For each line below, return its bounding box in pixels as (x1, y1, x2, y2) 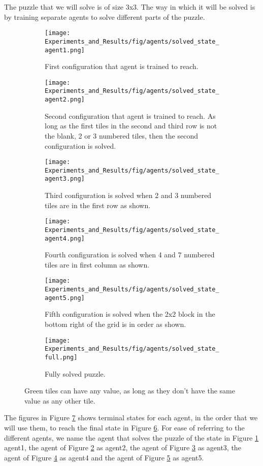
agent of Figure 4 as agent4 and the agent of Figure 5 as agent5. (4, 452, 204, 462)
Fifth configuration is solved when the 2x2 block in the (45, 309, 215, 319)
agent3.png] (45, 175, 85, 183)
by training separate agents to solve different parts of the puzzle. (4, 11, 205, 22)
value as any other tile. (24, 395, 95, 406)
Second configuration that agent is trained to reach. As (45, 110, 216, 121)
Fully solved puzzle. (45, 368, 106, 379)
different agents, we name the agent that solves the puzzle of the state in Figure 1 (4, 432, 259, 443)
